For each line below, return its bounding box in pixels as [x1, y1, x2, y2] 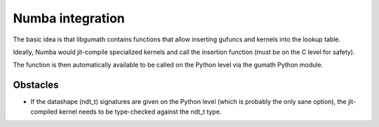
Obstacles [13, 79, 59, 91]
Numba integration [13, 11, 126, 26]
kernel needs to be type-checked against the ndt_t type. [58, 107, 222, 116]
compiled [30, 107, 58, 116]
